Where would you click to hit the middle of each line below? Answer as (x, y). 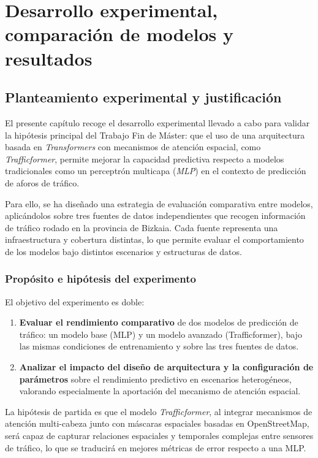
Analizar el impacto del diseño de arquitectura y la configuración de (166, 367)
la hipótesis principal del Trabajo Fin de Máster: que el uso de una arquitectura (155, 135)
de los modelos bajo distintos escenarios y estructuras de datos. (123, 251)
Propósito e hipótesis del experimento (100, 279)
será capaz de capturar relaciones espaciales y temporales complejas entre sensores (159, 436)
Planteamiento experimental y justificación (143, 97)
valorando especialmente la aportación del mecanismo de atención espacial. (160, 391)
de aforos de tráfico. (42, 182)
